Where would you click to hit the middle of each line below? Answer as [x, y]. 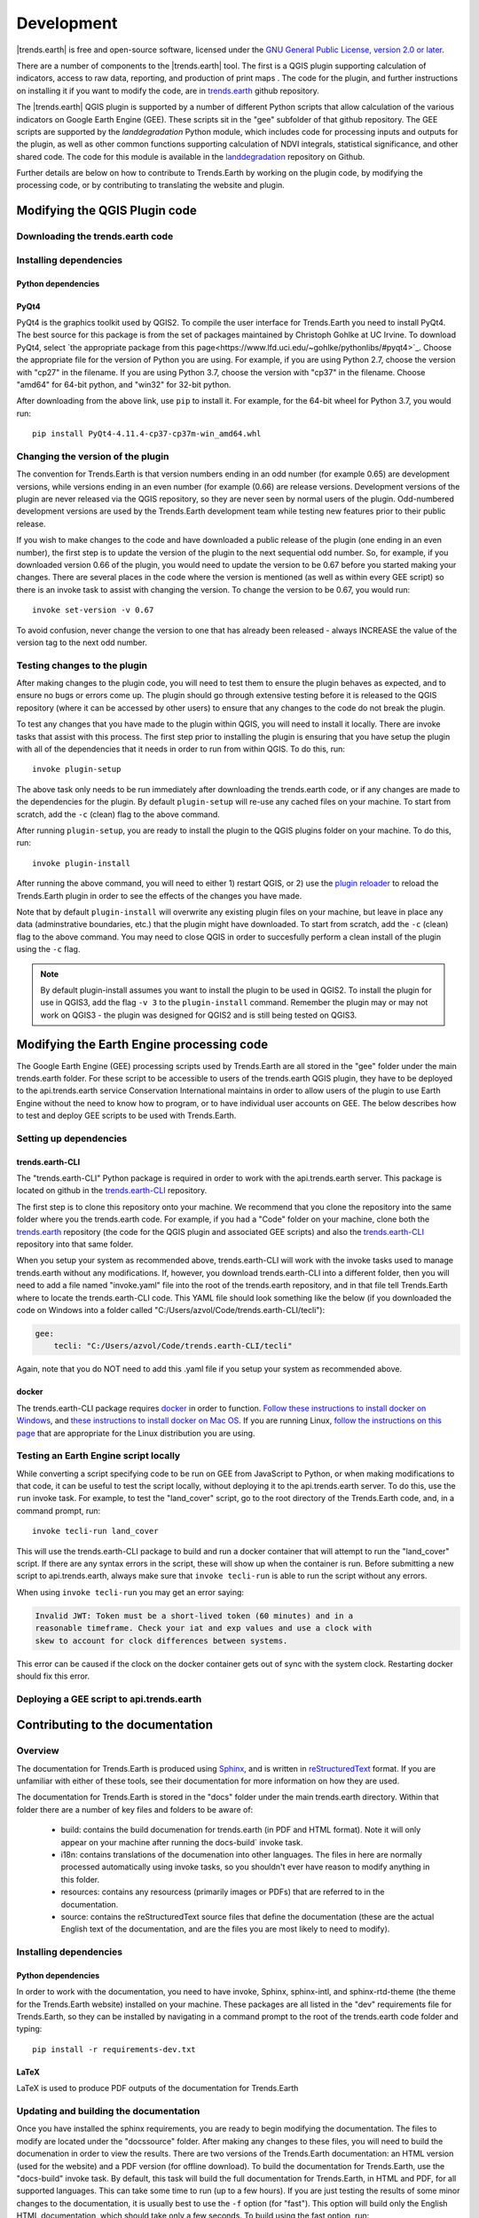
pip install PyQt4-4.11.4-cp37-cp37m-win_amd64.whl [147, 434]
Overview [38, 1750]
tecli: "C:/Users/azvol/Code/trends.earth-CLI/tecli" [173, 1346]
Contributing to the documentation [114, 1725]
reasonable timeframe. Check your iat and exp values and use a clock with [204, 1628]
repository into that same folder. [75, 1244]
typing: [29, 2029]
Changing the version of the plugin [93, 456]
